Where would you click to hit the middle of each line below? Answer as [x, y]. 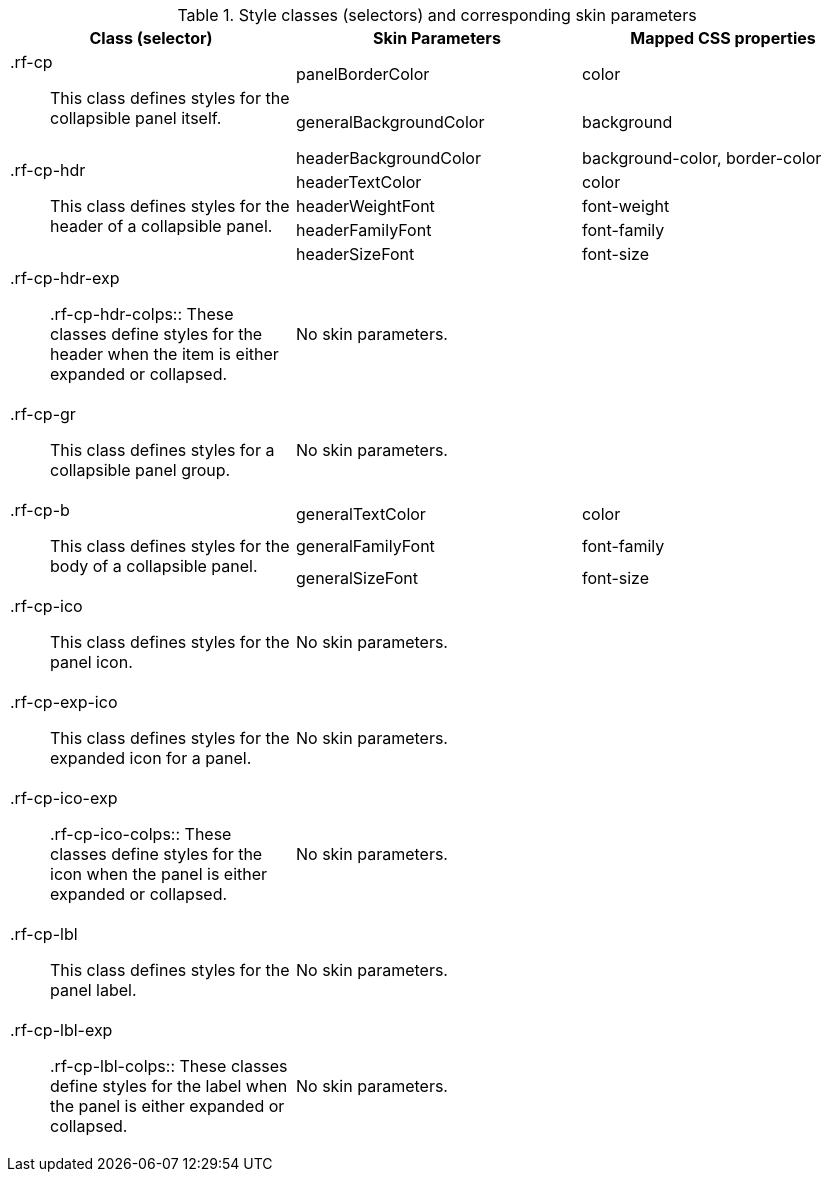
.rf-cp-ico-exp [64, 798]
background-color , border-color [701, 158]
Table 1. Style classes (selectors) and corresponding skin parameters [437, 15]
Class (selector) [151, 38]
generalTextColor [360, 514]
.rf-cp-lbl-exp [61, 1030]
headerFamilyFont [363, 230]
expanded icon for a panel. [151, 758]
